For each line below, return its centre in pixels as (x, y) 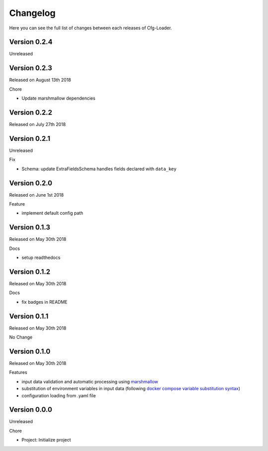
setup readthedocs (41, 258)
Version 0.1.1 (29, 316)
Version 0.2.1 (30, 139)
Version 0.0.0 (31, 410)
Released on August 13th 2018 (40, 80)
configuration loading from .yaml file (59, 395)
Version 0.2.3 (31, 68)
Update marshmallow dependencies (59, 98)
